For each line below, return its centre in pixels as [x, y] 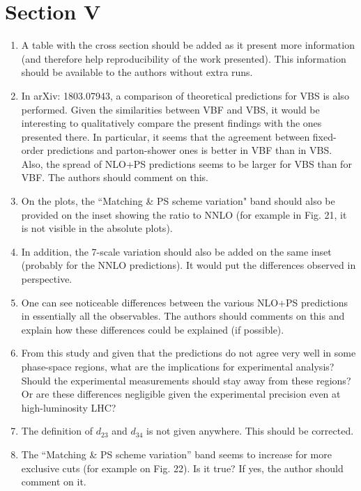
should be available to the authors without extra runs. [137, 72]
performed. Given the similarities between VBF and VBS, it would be [170, 109]
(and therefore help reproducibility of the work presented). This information [184, 58]
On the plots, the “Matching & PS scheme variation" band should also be [178, 201]
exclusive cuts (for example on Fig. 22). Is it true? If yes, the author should [182, 468]
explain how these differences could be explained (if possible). [153, 329]
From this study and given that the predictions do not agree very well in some [189, 353]
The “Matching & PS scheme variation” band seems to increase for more [176, 454]
